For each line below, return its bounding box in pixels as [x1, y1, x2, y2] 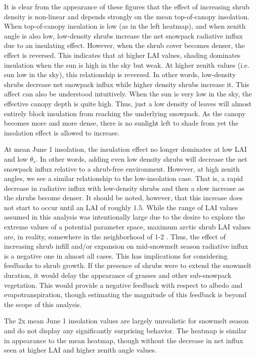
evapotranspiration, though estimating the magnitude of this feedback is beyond [4, 289, 247, 300]
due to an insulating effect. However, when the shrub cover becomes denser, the [4, 40, 245, 50]
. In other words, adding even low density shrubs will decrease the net [36, 153, 248, 164]
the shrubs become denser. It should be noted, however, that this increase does [4, 192, 243, 203]
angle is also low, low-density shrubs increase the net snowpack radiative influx [4, 30, 243, 41]
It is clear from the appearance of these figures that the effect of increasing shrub [4, 1, 250, 11]
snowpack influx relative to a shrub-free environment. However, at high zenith [4, 163, 240, 174]
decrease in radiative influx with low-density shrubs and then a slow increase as [4, 182, 245, 193]
